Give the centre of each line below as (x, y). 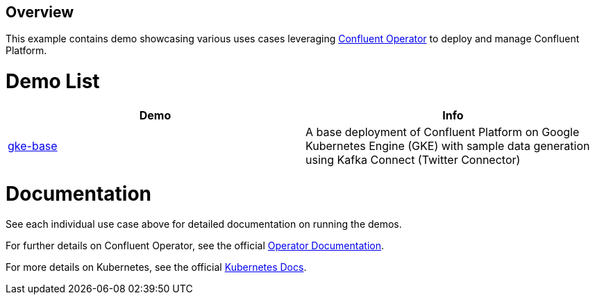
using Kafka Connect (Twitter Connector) (413, 159)
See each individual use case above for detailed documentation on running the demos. (204, 224)
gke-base (33, 145)
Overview (40, 12)
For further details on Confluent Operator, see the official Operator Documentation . (195, 246)
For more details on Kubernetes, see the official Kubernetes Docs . (156, 267)
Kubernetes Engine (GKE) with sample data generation (448, 145)
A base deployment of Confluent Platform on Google (443, 132)
